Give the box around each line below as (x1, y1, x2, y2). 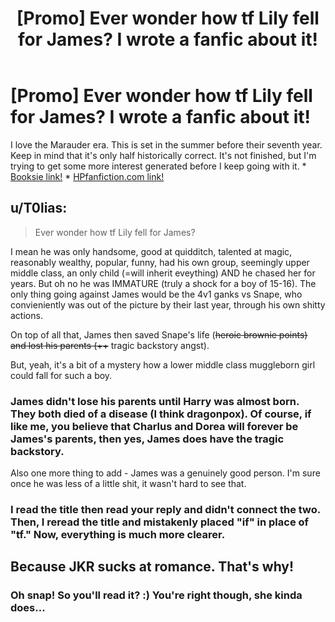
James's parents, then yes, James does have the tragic (10, 432, 285, 446)
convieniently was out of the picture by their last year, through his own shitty (10, 298, 326, 311)
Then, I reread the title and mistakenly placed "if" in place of (10, 515, 310, 529)
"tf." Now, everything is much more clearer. (10, 527, 226, 541)
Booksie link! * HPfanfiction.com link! (10, 170, 165, 182)
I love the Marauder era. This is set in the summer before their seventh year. (10, 138, 323, 151)
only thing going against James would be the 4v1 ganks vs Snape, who (10, 288, 303, 300)
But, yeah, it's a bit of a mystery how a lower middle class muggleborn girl (10, 358, 316, 371)
